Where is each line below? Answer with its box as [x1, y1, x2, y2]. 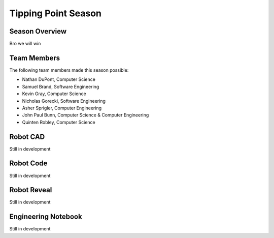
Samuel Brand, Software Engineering [22, 83, 99, 90]
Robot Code [9, 159, 48, 168]
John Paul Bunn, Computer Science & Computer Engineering [22, 112, 149, 118]
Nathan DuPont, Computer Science [22, 76, 96, 82]
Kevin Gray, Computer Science [22, 91, 86, 97]
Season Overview [9, 27, 67, 36]
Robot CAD [9, 132, 45, 141]
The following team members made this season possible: [9, 67, 129, 73]
